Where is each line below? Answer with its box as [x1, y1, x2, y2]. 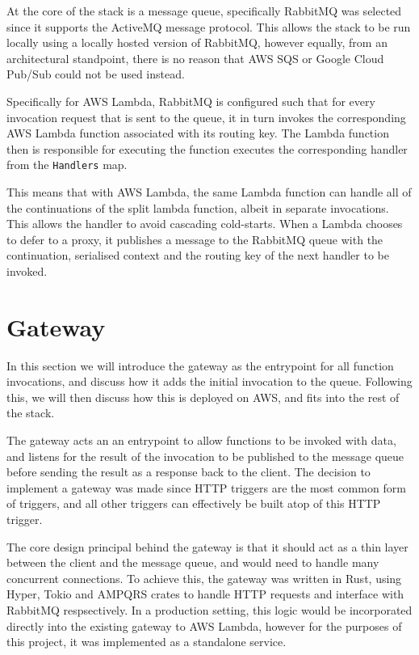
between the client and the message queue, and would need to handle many [6, 554, 379, 571]
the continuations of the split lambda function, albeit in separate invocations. [6, 199, 389, 216]
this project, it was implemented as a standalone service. [6, 633, 287, 650]
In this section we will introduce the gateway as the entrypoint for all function [6, 357, 394, 374]
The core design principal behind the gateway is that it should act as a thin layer [6, 538, 409, 555]
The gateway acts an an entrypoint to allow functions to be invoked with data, [6, 432, 396, 449]
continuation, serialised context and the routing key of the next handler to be [6, 247, 389, 264]
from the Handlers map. [6, 156, 128, 173]
